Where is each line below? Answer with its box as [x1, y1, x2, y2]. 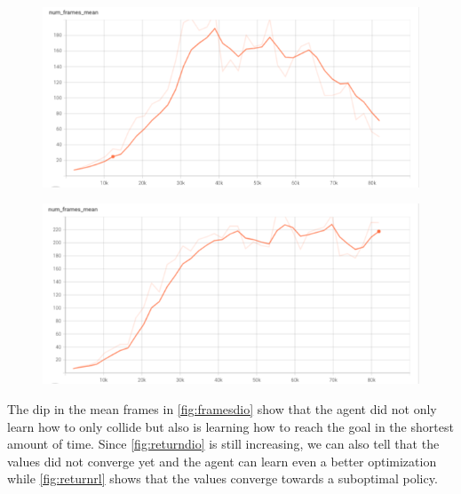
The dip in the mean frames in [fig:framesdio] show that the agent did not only [7, 399, 437, 418]
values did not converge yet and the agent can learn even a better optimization [7, 451, 437, 470]
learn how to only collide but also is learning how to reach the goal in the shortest [7, 417, 454, 435]
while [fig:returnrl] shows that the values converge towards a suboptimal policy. [7, 469, 438, 488]
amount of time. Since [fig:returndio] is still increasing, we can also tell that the [7, 434, 440, 453]
